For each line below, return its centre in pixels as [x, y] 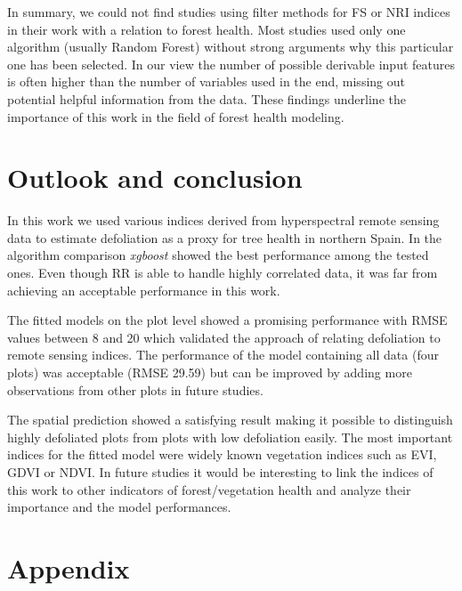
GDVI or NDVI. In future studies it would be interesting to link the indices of [220, 472]
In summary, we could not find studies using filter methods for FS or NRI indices [229, 12]
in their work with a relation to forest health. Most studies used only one [207, 29]
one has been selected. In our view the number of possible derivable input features [231, 64]
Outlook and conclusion [155, 178]
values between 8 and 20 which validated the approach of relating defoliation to [224, 337]
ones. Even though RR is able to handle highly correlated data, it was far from [223, 273]
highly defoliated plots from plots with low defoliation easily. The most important [230, 437]
